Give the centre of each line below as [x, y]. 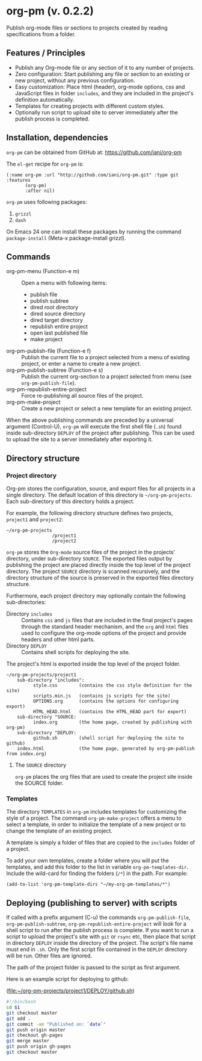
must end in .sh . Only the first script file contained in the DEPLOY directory [97, 950]
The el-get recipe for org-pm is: [45, 164]
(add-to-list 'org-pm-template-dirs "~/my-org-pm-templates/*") [88, 885]
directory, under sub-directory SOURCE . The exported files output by [89, 558]
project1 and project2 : [35, 519]
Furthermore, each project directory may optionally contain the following [96, 596]
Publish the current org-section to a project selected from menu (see [106, 377]
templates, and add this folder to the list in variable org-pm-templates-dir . [97, 867]
